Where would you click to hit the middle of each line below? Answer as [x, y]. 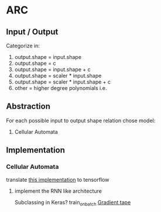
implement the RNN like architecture [58, 191]
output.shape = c [35, 63]
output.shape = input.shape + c [52, 69]
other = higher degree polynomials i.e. [61, 88]
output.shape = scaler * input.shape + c [63, 82]
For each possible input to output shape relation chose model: [81, 120]
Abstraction [28, 107]
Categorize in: [23, 46]
